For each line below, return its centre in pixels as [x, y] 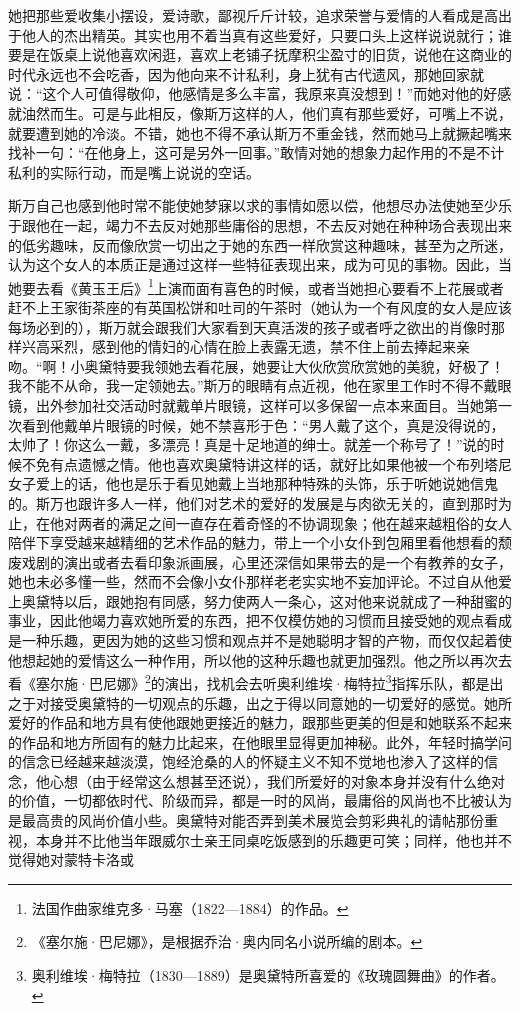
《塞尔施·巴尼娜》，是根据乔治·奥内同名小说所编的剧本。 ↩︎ [227, 941]
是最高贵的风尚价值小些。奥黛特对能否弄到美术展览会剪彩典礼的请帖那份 [246, 820]
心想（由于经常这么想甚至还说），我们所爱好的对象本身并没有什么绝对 [277, 780]
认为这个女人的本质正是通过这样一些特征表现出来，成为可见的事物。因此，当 [260, 264]
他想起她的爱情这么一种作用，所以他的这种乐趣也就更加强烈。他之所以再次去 [260, 659]
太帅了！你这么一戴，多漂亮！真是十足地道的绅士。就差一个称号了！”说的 [249, 444]
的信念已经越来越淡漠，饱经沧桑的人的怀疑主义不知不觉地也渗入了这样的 [246, 761]
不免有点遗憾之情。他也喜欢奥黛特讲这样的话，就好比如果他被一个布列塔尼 [266, 463]
